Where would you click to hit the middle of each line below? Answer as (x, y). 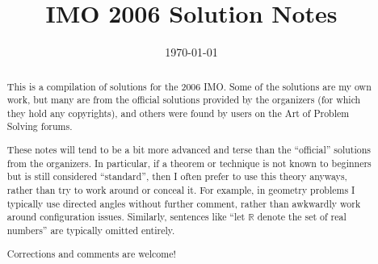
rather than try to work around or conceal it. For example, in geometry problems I (181, 190)
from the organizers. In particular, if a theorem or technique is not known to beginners (189, 163)
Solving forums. (40, 126)
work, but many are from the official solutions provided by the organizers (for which (184, 100)
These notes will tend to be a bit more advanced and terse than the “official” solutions (189, 150)
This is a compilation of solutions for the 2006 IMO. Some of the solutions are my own (189, 86)
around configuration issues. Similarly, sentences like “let (126, 217)
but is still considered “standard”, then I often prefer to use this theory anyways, (177, 176)
